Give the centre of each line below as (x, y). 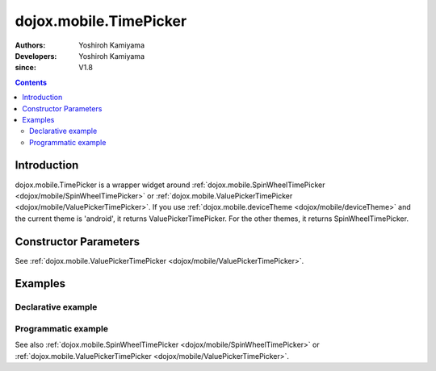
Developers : (36, 56)
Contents (31, 82)
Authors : (30, 45)
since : (25, 68)
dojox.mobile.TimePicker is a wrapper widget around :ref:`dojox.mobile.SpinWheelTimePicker (170, 185)
